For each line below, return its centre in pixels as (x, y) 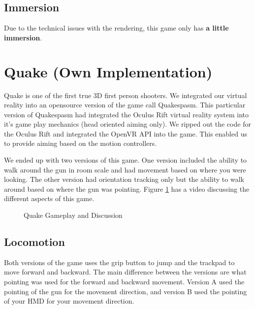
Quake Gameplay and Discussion (73, 215)
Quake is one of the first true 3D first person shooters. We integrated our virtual (126, 95)
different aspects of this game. (49, 198)
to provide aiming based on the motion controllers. (80, 143)
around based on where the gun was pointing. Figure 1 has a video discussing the (127, 189)
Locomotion (34, 242)
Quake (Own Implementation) (108, 71)
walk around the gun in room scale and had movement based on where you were (125, 169)
